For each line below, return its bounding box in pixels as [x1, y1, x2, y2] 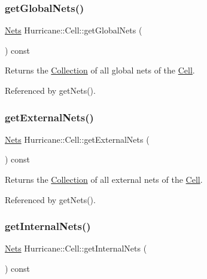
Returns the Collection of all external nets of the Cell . [5, 173, 203, 185]
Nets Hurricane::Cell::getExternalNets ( [5, 133, 150, 145]
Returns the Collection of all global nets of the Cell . [5, 64, 195, 76]
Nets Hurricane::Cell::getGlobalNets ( [5, 24, 142, 36]
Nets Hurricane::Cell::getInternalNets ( [5, 242, 147, 255]
